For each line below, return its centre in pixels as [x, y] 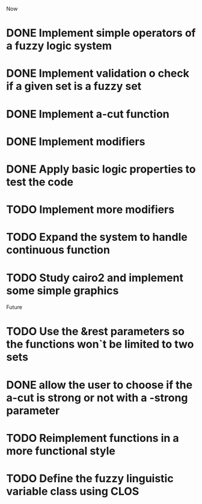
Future [14, 307]
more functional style [61, 451]
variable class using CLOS [73, 491]
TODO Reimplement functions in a [93, 438]
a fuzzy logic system [59, 46]
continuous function [58, 250]
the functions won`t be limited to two [100, 344]
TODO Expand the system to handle [97, 237]
